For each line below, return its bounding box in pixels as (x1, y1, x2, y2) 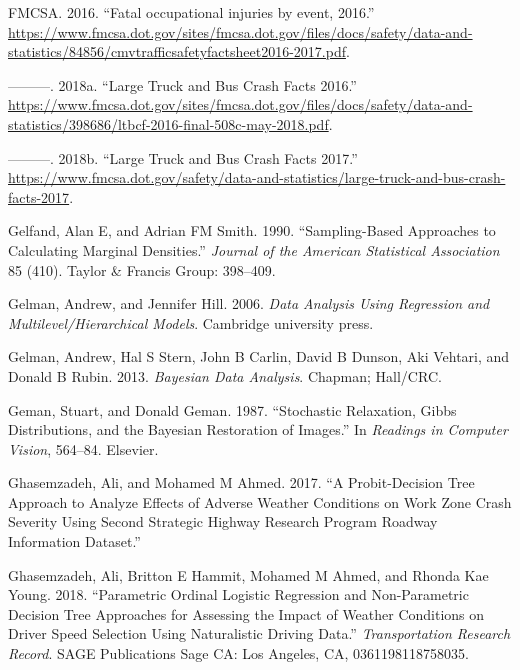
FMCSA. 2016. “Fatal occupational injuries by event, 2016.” (8, 2, 375, 22)
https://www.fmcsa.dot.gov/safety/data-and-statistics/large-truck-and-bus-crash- (8, 167, 506, 188)
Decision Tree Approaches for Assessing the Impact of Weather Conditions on (8, 603, 485, 624)
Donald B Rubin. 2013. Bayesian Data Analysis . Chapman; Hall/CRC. (8, 365, 442, 386)
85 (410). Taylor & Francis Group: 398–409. (8, 259, 276, 280)
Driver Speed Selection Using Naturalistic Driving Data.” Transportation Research (8, 623, 511, 644)
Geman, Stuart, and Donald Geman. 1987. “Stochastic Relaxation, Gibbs (8, 399, 457, 420)
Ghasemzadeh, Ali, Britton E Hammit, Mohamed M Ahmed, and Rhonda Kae (8, 564, 489, 585)
